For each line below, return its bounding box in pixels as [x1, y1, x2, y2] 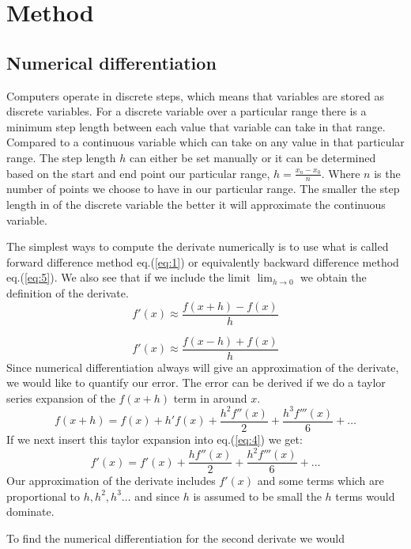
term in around [173, 389, 247, 406]
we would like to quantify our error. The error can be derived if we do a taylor [6, 374, 386, 391]
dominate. [6, 503, 55, 520]
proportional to [6, 487, 81, 504]
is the [374, 165, 401, 181]
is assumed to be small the [193, 487, 322, 504]
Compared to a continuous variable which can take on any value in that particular [6, 134, 405, 150]
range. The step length [6, 149, 116, 165]
